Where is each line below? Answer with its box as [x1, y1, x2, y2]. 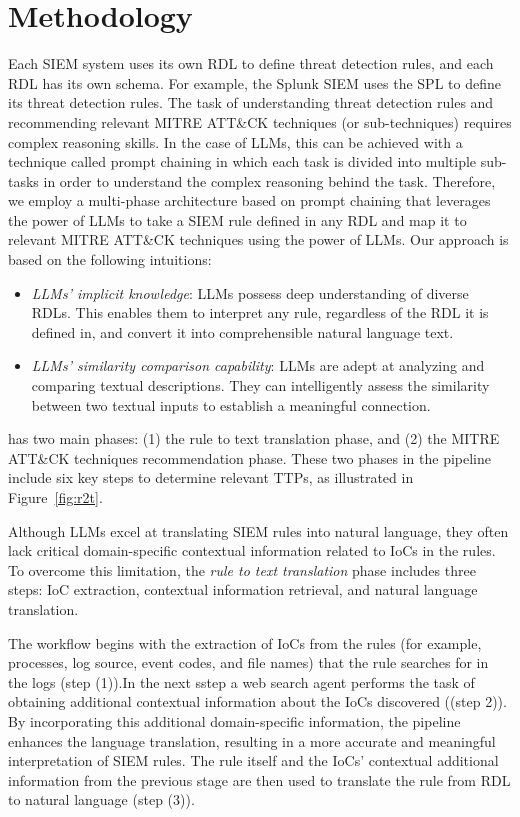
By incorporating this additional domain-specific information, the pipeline [8, 710, 461, 731]
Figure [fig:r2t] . [8, 487, 103, 507]
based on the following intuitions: [8, 249, 212, 270]
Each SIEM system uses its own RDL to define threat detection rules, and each [8, 53, 494, 74]
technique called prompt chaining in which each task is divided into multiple [8, 151, 477, 172]
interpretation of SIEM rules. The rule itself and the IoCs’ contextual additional [8, 750, 499, 771]
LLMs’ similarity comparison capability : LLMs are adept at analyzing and [31, 355, 485, 376]
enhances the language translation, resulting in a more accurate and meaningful [8, 730, 496, 751]
